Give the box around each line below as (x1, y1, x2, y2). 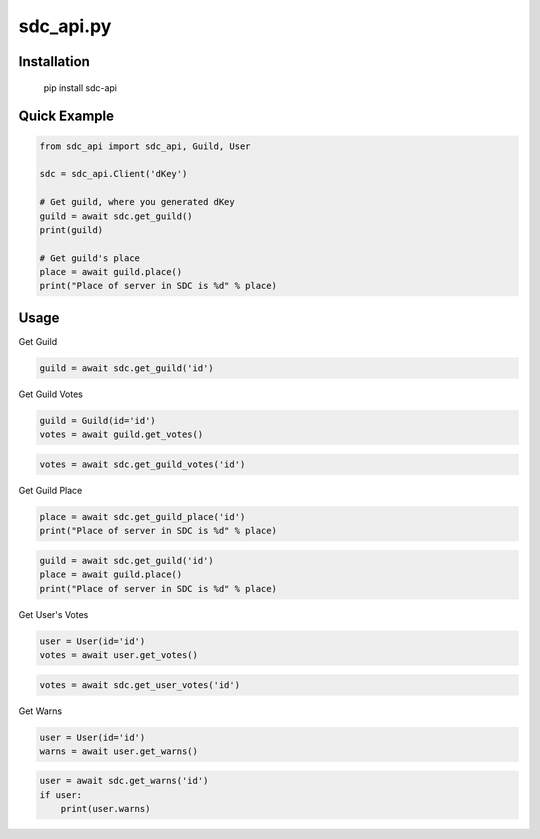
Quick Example (18, 108, 115, 125)
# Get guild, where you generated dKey (39, 196, 235, 208)
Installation (18, 53, 90, 70)
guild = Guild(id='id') (39, 415, 157, 426)
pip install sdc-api (43, 81, 117, 94)
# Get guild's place (39, 252, 140, 264)
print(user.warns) (60, 803, 151, 815)
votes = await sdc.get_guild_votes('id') (39, 458, 246, 470)
